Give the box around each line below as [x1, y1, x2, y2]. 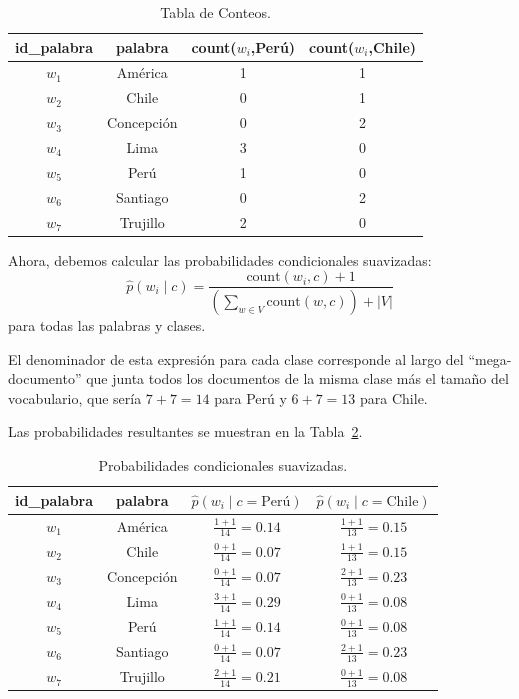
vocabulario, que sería [8, 387, 142, 408]
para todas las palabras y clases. [8, 315, 206, 336]
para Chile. [360, 387, 428, 408]
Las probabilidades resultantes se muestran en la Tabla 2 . [8, 421, 363, 442]
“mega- [468, 348, 512, 369]
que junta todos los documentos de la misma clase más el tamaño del [86, 368, 509, 389]
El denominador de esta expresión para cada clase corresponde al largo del [8, 348, 464, 369]
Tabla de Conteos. [160, 2, 271, 22]
